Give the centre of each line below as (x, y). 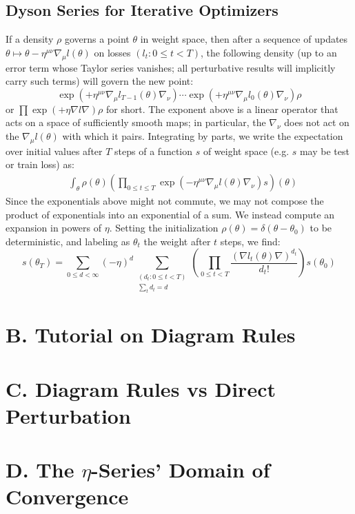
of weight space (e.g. (246, 151)
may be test (324, 151)
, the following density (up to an (269, 52)
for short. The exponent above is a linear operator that (222, 109)
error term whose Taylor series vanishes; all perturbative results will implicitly (171, 67)
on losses (112, 52)
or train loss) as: (40, 164)
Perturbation (68, 415)
